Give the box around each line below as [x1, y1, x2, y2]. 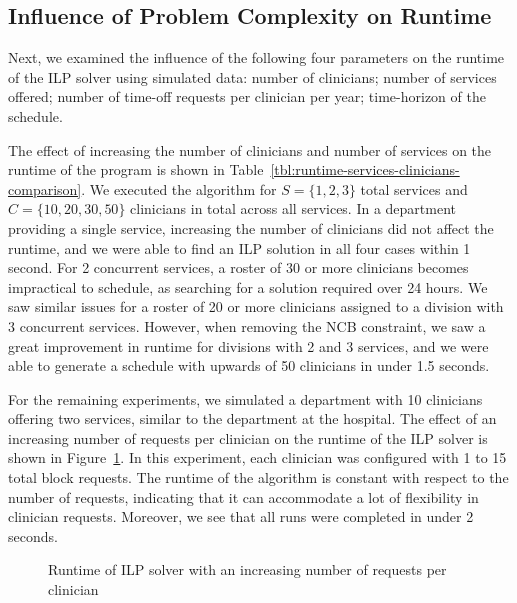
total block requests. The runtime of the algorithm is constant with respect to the [8, 467, 509, 488]
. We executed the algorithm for [81, 178, 277, 199]
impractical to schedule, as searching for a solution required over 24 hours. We [8, 276, 488, 297]
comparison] [8, 178, 82, 199]
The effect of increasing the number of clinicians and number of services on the [8, 139, 492, 160]
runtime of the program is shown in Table [8, 159, 264, 180]
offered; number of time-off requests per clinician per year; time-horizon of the [8, 86, 486, 107]
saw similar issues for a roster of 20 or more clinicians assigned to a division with [8, 296, 504, 317]
